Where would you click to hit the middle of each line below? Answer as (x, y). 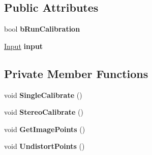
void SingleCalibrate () (43, 95)
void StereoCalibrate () (44, 112)
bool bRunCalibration (42, 29)
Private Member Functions (76, 73)
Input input (24, 46)
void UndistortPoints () (44, 146)
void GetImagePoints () (45, 129)
